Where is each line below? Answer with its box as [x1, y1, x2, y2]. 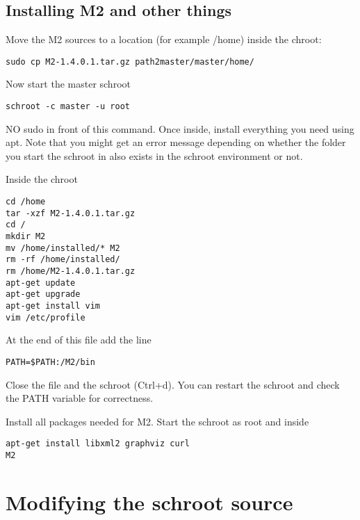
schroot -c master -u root [6, 101, 130, 112]
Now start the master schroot [6, 76, 131, 91]
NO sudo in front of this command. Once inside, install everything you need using [6, 121, 354, 136]
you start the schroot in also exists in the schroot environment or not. [6, 148, 303, 163]
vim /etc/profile [6, 312, 85, 323]
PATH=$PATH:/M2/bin [6, 357, 95, 367]
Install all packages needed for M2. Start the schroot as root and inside [6, 414, 309, 428]
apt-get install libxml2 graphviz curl [6, 439, 190, 449]
